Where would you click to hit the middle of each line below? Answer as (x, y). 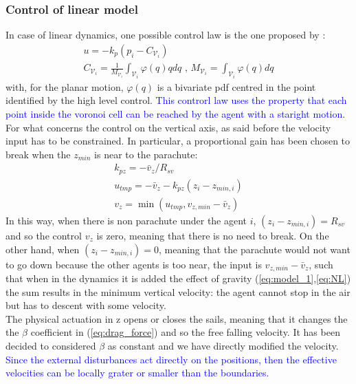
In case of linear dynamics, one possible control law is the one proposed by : (166, 35)
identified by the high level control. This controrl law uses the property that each (176, 100)
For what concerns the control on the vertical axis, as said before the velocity (168, 127)
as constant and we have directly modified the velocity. (223, 345)
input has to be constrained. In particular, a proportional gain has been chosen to (178, 141)
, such (321, 264)
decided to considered (51, 345)
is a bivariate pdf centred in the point (236, 86)
